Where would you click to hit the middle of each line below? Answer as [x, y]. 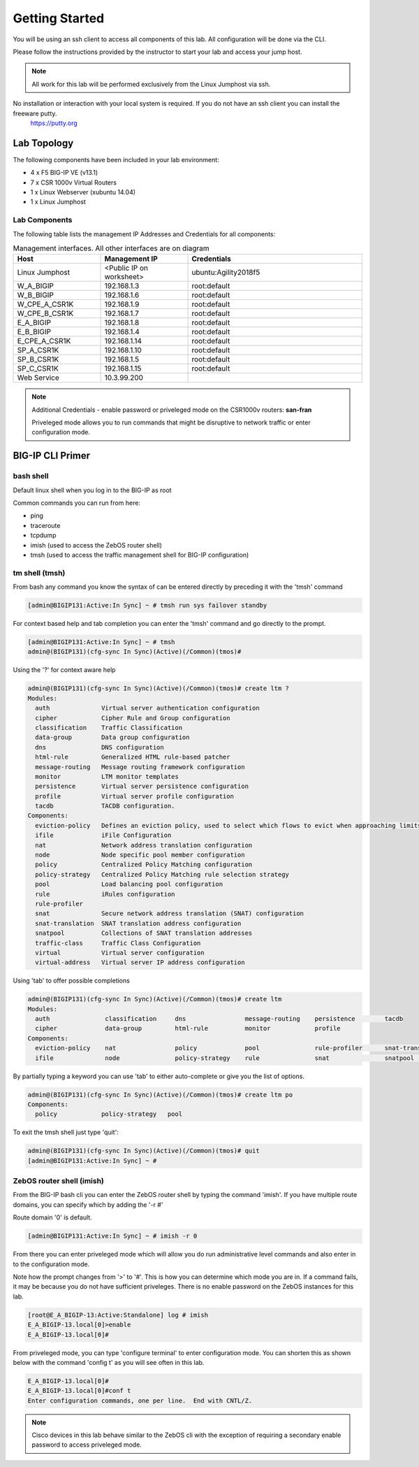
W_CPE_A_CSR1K [45, 304]
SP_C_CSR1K [38, 368]
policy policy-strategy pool [109, 1114]
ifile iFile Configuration [103, 835]
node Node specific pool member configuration [140, 855]
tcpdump [43, 536]
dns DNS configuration [100, 747]
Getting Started [59, 18]
